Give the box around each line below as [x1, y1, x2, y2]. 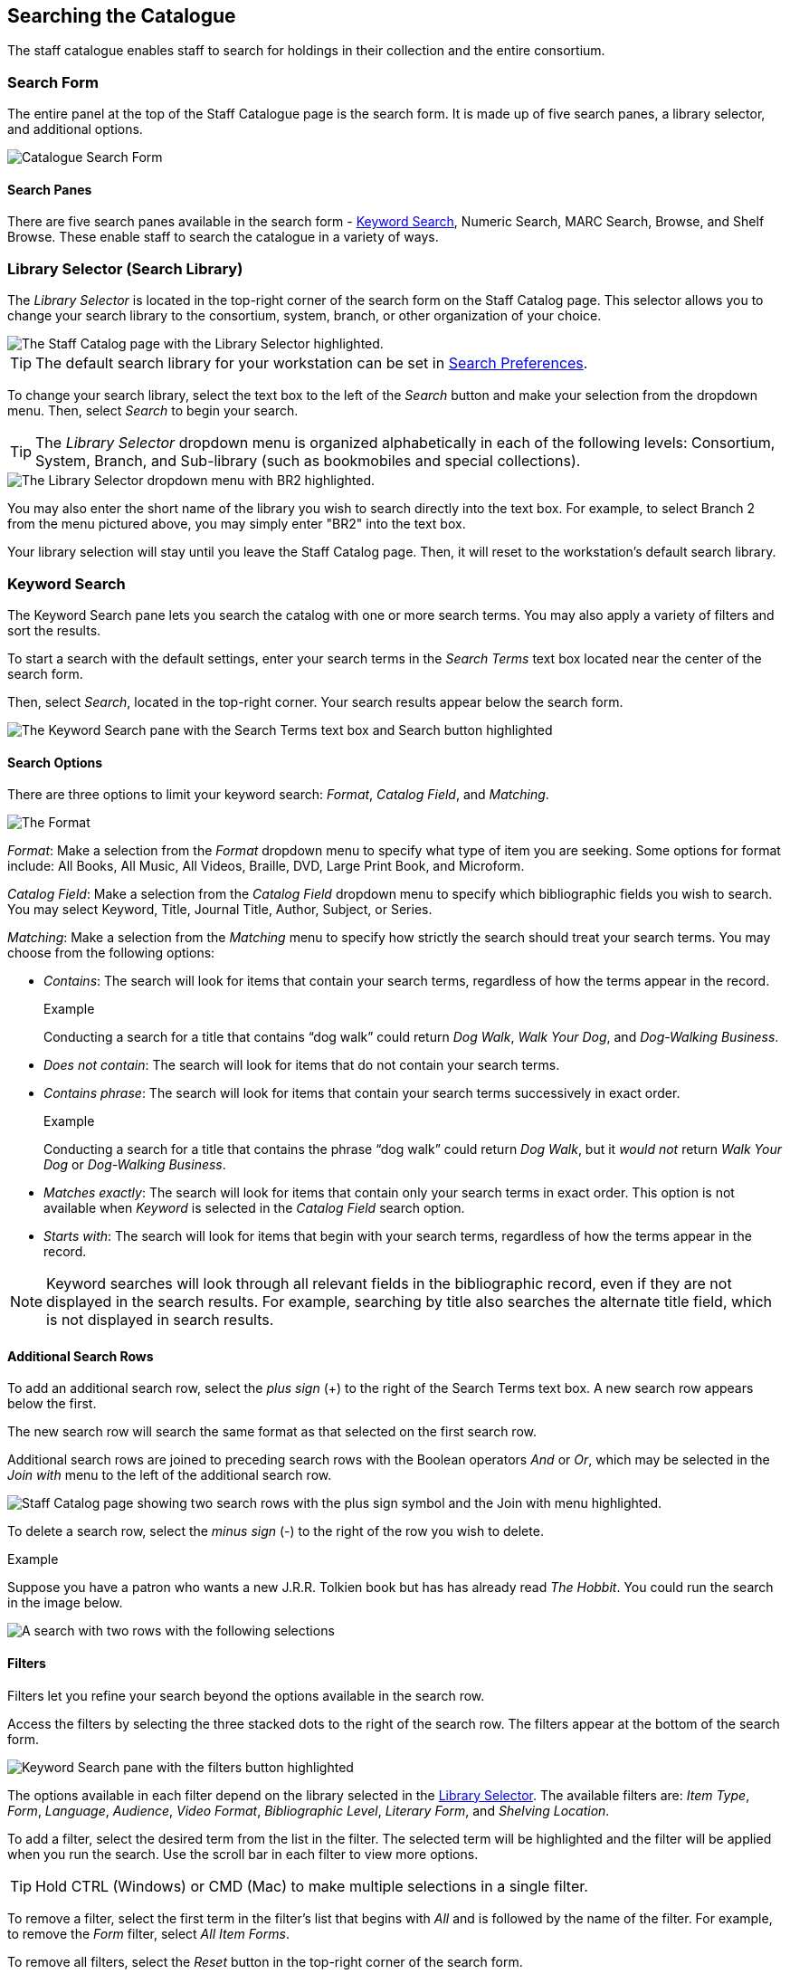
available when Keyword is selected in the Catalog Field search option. [43, 1200, 465, 1216]
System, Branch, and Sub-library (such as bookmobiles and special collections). [35, 452, 581, 471]
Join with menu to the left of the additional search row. [7, 1467, 332, 1483]
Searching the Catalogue [7, 5, 236, 27]
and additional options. [7, 121, 143, 138]
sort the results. [7, 622, 101, 638]
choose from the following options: [7, 945, 215, 961]
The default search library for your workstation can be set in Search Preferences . [35, 354, 588, 373]
